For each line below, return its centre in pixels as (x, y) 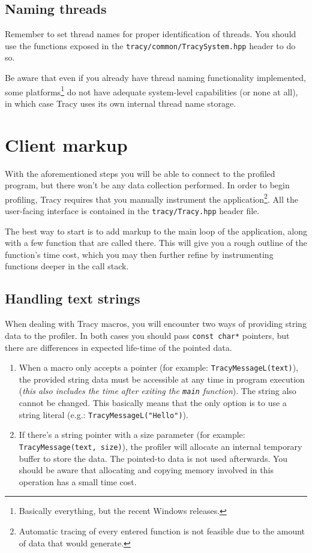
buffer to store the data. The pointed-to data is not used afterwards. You (153, 458)
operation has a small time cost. (78, 481)
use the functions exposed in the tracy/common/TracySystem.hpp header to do (150, 45)
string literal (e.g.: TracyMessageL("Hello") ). (103, 414)
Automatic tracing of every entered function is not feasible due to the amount (162, 531)
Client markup (66, 144)
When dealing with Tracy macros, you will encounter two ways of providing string (156, 324)
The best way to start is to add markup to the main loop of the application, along (156, 231)
